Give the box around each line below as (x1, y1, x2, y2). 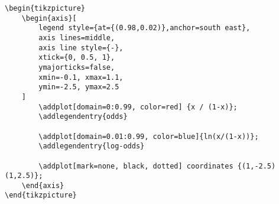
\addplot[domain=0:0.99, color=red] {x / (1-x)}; (38, 102, 238, 111)
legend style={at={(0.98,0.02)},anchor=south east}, (38, 24, 251, 33)
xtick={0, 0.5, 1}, (38, 53, 115, 62)
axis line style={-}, (38, 43, 124, 52)
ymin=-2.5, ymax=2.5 (38, 83, 119, 92)
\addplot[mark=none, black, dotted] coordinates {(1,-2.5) (38, 161, 276, 170)
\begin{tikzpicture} (5, 4, 86, 12)
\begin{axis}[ (21, 14, 77, 22)
